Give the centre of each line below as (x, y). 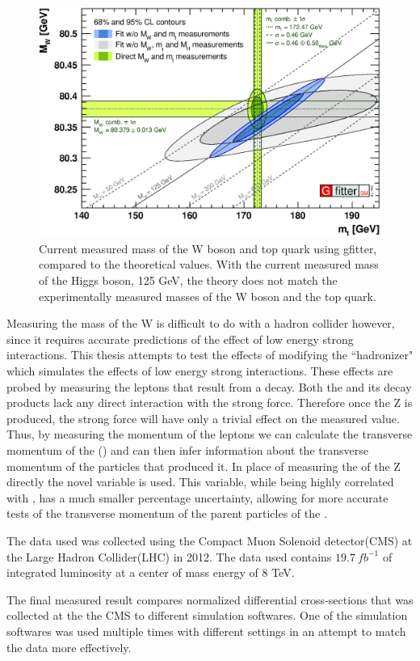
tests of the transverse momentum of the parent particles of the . (167, 513)
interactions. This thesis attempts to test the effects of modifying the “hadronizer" (210, 355)
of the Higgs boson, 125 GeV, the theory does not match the (188, 280)
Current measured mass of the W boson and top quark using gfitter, (208, 248)
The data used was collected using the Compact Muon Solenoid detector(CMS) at (210, 540)
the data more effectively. (69, 647)
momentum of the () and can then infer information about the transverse (187, 450)
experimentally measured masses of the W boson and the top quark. (208, 296)
